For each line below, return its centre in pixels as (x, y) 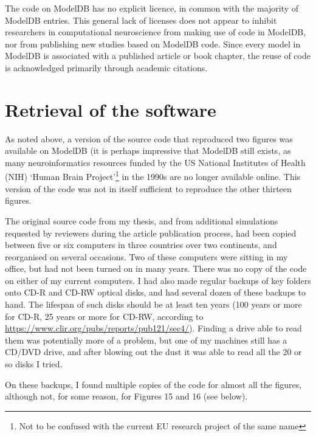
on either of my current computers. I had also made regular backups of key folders (158, 280)
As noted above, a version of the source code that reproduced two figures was (149, 138)
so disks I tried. (34, 364)
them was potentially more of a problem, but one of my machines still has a (146, 340)
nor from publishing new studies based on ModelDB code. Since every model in (153, 43)
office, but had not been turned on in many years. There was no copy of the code (156, 268)
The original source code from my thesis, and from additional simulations (142, 220)
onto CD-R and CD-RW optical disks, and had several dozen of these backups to (156, 292)
